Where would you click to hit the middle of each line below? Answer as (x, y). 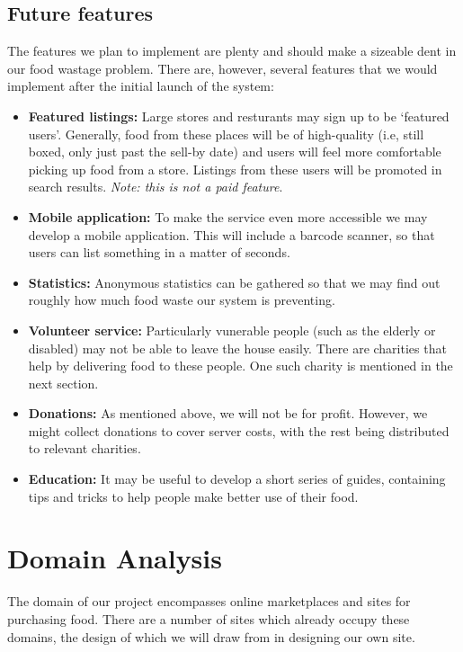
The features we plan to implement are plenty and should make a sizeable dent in (232, 51)
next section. (63, 383)
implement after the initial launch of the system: (141, 86)
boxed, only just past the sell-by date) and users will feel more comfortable (235, 152)
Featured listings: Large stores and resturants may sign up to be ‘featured (239, 116)
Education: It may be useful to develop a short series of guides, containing (237, 479)
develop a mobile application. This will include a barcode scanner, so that (231, 234)
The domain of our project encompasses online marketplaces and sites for (209, 601)
